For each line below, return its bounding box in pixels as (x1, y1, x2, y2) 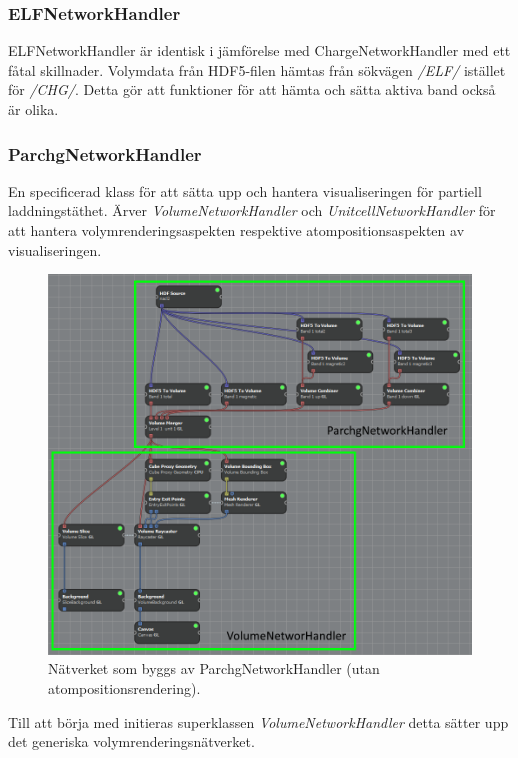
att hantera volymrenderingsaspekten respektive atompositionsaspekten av (8, 220, 465, 240)
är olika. (8, 99, 59, 119)
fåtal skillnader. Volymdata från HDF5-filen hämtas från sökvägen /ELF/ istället (8, 59, 506, 80)
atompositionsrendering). (48, 677, 201, 698)
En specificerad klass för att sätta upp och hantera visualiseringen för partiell (8, 180, 482, 201)
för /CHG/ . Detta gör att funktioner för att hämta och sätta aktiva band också (8, 79, 496, 100)
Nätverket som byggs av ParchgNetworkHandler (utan (48, 658, 380, 679)
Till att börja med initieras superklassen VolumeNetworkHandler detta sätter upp (8, 711, 509, 732)
